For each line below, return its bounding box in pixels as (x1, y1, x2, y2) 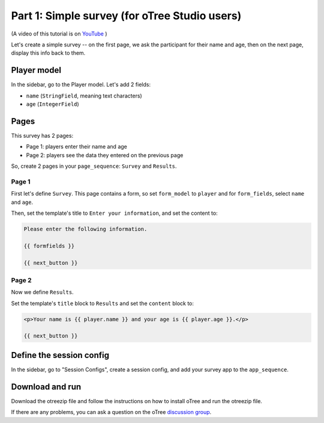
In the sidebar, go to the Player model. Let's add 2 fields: (11, 81, 151, 88)
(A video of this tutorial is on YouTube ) (11, 30, 107, 37)
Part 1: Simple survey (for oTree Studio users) (11, 9, 242, 22)
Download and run (11, 381, 82, 392)
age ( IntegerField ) (26, 100, 79, 108)
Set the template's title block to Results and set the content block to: (11, 300, 194, 307)
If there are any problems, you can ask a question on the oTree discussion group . (11, 409, 212, 416)
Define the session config (11, 350, 109, 360)
